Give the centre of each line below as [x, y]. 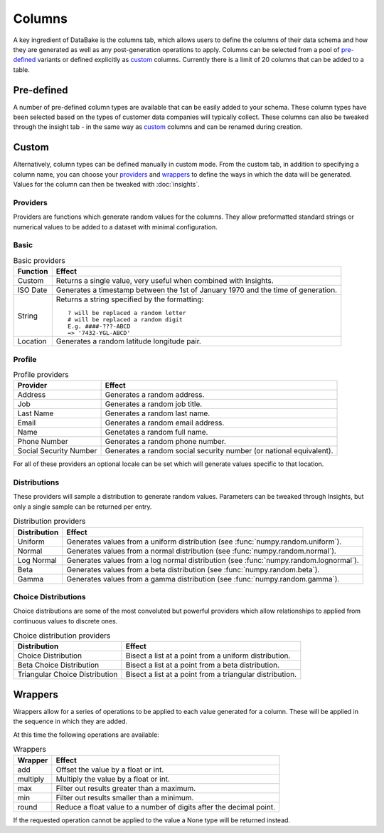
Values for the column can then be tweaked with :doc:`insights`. [107, 185]
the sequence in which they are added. [70, 721]
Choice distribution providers [62, 636]
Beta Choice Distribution [58, 665]
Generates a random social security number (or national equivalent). [219, 451]
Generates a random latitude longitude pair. [129, 341]
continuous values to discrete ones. [65, 621]
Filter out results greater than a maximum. [126, 788]
